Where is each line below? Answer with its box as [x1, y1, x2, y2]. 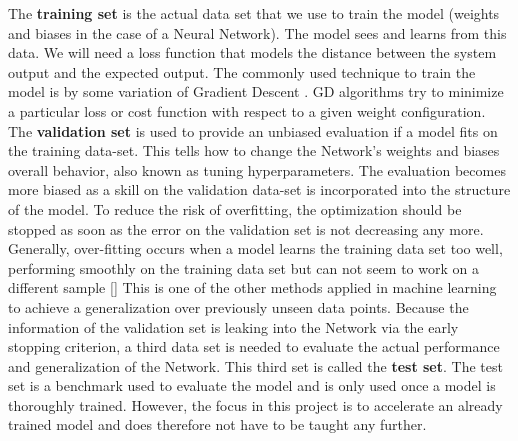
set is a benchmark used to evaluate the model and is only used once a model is [8, 375, 496, 396]
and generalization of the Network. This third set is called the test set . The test [8, 355, 503, 376]
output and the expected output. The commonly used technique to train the [8, 61, 476, 82]
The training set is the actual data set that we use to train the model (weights [8, 3, 500, 23]
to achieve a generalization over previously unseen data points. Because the [8, 296, 469, 317]
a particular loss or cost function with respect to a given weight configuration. [8, 100, 486, 121]
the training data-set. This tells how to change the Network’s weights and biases [8, 140, 500, 161]
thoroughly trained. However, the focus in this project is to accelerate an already [8, 394, 503, 415]
